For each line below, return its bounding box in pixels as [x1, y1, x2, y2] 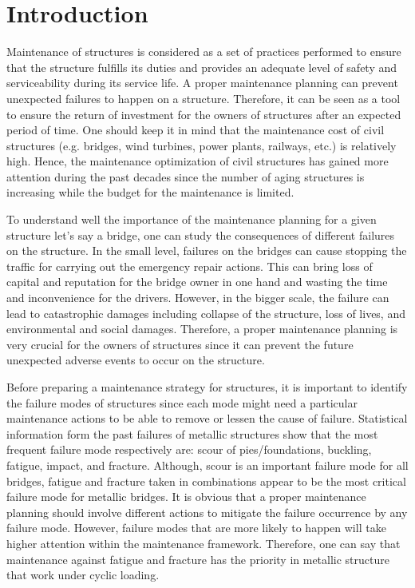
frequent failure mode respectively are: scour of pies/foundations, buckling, [6, 441, 372, 458]
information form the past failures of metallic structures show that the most [6, 425, 378, 442]
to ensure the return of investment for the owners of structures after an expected [6, 105, 401, 122]
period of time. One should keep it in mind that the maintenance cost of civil [6, 121, 385, 138]
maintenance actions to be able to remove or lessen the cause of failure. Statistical [6, 410, 408, 427]
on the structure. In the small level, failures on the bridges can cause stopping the [6, 242, 407, 259]
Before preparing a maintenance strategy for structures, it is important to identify [6, 379, 408, 395]
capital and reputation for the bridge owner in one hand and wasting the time [6, 273, 388, 290]
